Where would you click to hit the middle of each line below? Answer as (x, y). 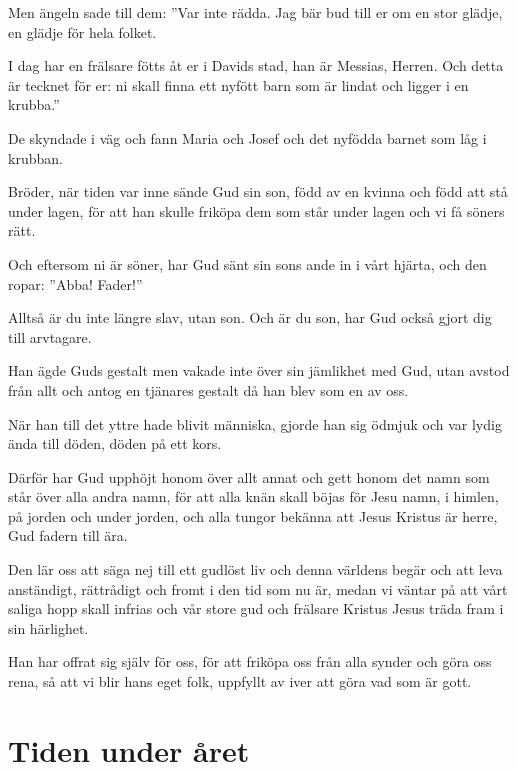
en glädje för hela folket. (82, 31)
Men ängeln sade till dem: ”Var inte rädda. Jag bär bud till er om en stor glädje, (255, 12)
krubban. (35, 157)
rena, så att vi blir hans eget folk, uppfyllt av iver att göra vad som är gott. (240, 681)
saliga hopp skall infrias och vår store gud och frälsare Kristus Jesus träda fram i (256, 608)
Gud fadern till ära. (68, 535)
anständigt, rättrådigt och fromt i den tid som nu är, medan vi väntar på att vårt (258, 588)
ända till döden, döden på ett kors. (115, 443)
